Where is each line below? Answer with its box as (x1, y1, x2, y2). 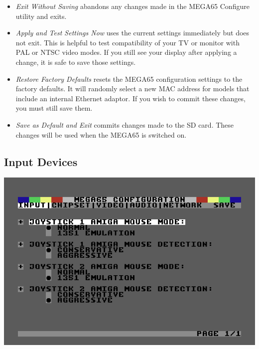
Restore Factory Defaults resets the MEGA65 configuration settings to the (15, 73, 243, 84)
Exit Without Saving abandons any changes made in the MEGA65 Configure (15, 1, 250, 11)
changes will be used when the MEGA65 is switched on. (15, 129, 187, 140)
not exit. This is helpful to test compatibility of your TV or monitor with (15, 37, 240, 47)
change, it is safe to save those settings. (15, 56, 136, 67)
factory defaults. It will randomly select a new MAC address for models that (15, 83, 250, 94)
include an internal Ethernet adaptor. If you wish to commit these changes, (15, 93, 246, 103)
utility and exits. (15, 10, 67, 21)
